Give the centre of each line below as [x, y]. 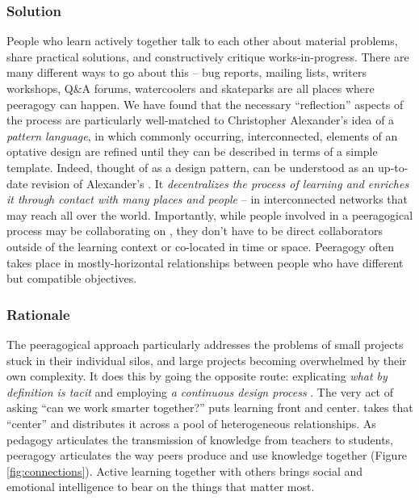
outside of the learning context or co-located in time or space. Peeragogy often [200, 246]
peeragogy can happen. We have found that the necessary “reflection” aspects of [205, 104]
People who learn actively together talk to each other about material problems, [202, 41]
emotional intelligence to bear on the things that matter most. [161, 487]
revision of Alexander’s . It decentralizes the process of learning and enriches [220, 183]
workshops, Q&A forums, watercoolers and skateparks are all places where [191, 88]
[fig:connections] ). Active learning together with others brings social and [185, 471]
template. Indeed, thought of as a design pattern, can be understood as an [191, 167]
